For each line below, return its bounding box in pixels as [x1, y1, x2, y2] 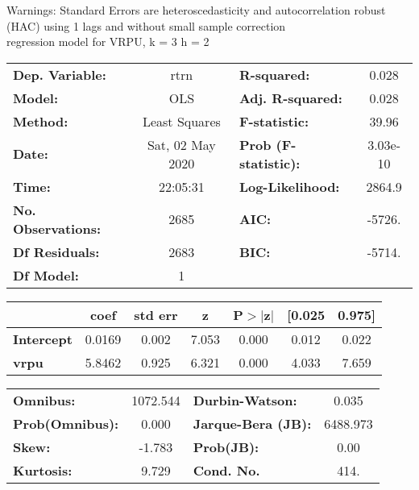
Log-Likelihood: [239, 176, 340, 196]
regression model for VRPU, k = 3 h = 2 [6, 33, 209, 50]
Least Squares [142, 111, 221, 131]
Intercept [13, 329, 73, 348]
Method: [13, 111, 68, 131]
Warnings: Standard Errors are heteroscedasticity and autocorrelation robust [6, 2, 386, 18]
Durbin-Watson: [193, 390, 297, 409]
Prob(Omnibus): [13, 413, 119, 433]
